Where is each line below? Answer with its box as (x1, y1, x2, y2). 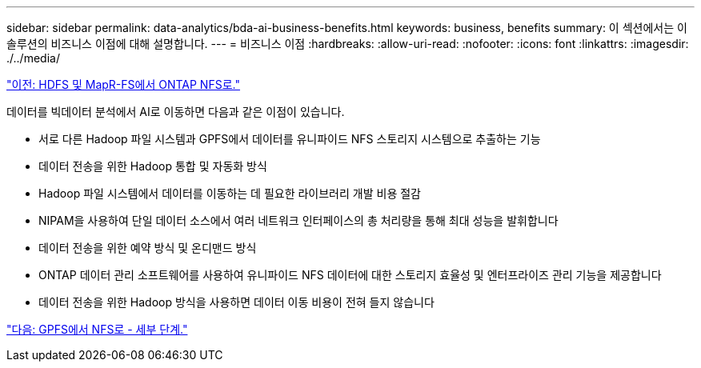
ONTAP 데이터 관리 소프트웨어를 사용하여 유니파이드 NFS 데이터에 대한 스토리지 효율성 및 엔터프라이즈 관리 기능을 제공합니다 (38, 268, 662, 282)
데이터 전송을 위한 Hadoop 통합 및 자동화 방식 (38, 159, 267, 173)
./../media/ (6, 51, 60, 65)
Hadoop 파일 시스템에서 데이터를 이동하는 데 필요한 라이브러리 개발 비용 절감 (38, 186, 421, 200)
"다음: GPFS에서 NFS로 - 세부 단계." (6, 322, 188, 336)
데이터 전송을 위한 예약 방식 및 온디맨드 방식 (38, 241, 257, 254)
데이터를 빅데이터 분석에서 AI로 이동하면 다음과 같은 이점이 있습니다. (6, 105, 345, 118)
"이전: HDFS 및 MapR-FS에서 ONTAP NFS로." (6, 78, 240, 91)
